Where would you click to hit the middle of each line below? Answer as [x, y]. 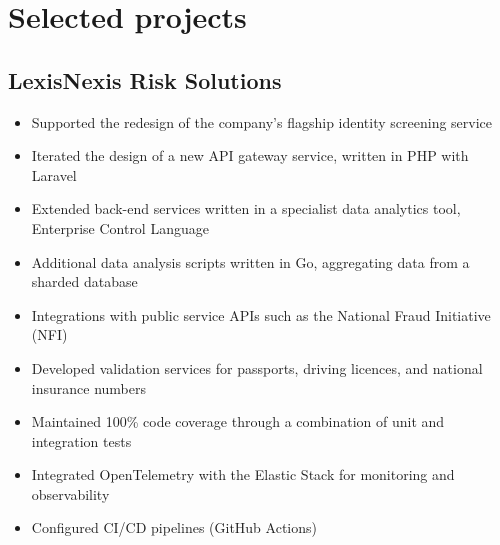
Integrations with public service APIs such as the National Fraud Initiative [261, 314]
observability [70, 493]
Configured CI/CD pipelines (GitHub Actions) [174, 527]
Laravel [54, 174]
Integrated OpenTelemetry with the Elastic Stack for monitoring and [243, 474]
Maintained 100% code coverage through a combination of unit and [238, 421]
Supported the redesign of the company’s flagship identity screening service [262, 121]
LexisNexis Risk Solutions [145, 79]
